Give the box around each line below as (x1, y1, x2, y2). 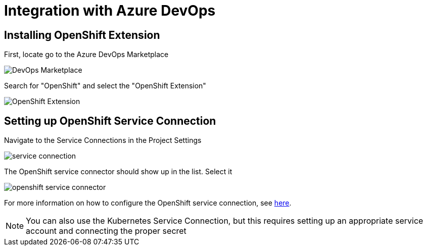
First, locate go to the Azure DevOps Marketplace (4, 50, 169, 59)
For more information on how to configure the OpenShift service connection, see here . (4, 198, 292, 208)
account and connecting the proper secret (26, 226, 186, 236)
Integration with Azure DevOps (4, 2, 216, 19)
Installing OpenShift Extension (4, 28, 160, 41)
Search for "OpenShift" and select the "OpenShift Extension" (4, 81, 206, 90)
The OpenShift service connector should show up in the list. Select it (4, 167, 232, 176)
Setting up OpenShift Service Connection (4, 114, 216, 127)
